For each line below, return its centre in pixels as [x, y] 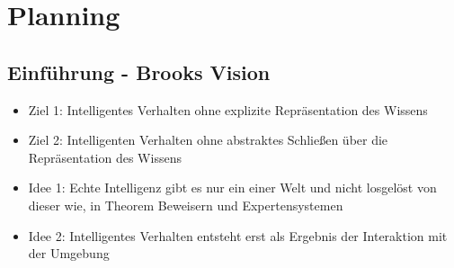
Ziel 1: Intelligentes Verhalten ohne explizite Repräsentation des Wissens [228, 109]
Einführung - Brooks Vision [139, 71]
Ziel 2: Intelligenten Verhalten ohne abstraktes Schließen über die [208, 140]
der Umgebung [69, 253]
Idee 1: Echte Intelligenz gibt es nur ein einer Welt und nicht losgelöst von [232, 188]
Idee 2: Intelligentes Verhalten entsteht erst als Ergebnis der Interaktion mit [238, 235]
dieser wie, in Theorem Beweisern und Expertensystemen [186, 205]
